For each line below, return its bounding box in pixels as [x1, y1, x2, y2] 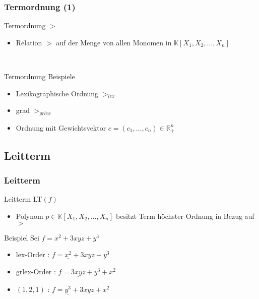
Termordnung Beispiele [4, 71, 75, 81]
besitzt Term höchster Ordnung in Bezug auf [116, 211, 254, 221]
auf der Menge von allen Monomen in [56, 37, 172, 47]
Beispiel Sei [4, 232, 39, 243]
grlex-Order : [16, 266, 56, 276]
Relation [16, 37, 42, 47]
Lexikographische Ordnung [16, 88, 99, 98]
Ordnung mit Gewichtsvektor [16, 122, 106, 133]
